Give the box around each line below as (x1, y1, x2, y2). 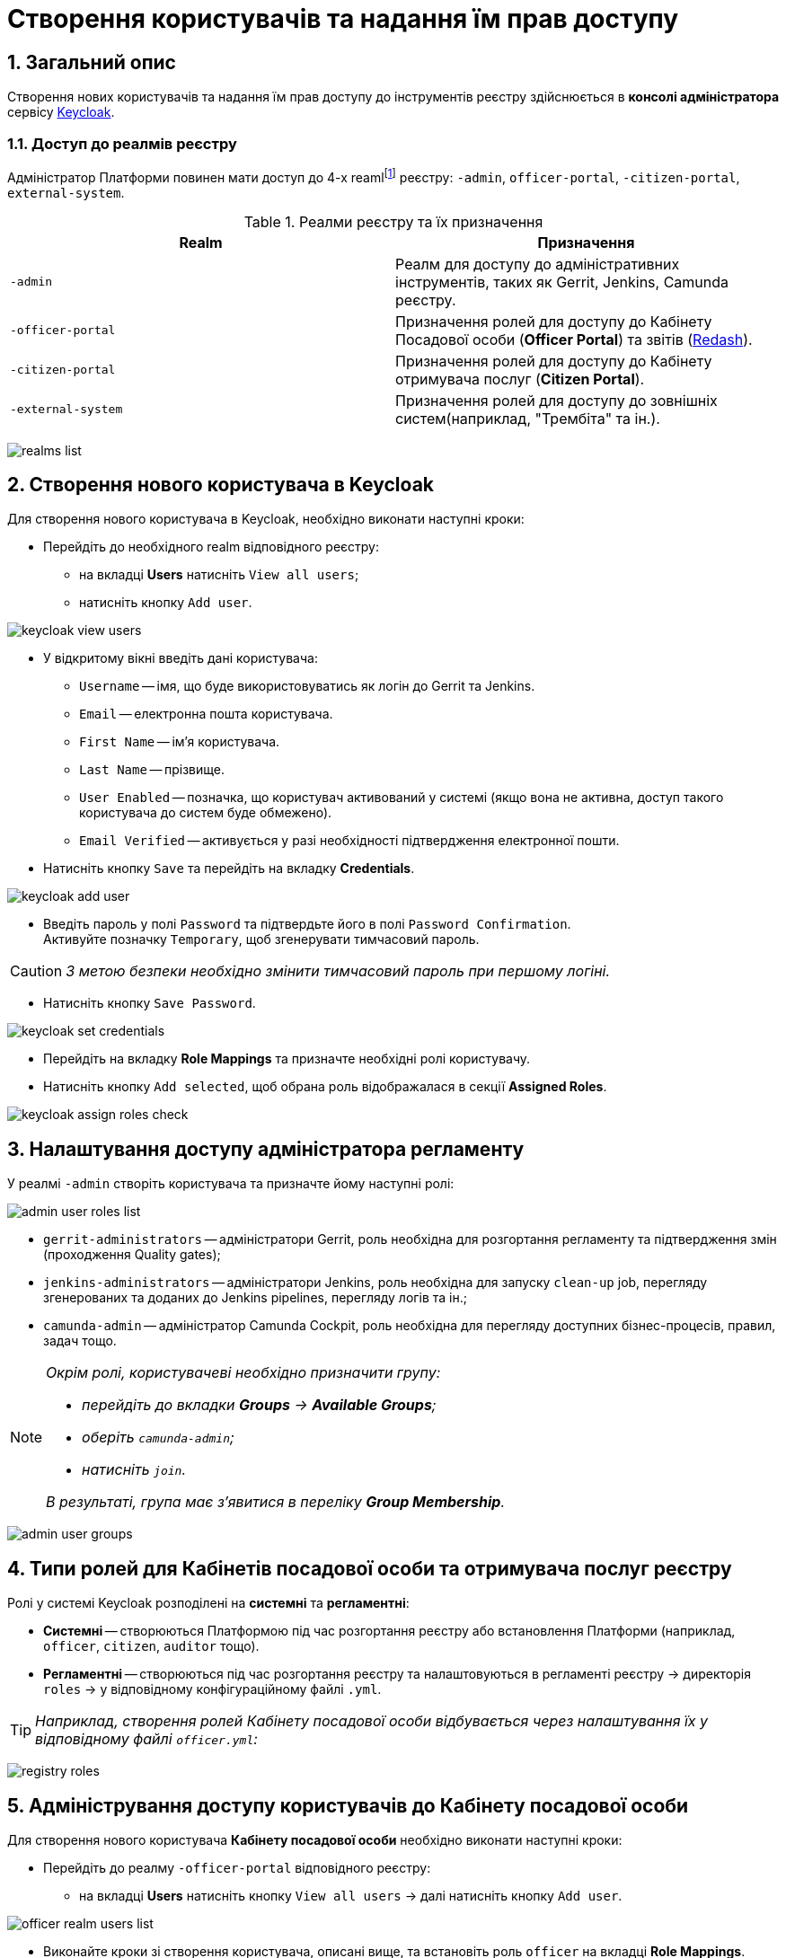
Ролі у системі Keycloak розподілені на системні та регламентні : (7, 1595, 410, 1611)
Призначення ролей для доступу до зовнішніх (395, 391, 718, 410)
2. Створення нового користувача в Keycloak (7, 473, 435, 496)
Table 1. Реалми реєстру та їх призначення (243, 212, 543, 231)
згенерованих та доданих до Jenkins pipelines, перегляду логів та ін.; (43, 1290, 467, 1306)
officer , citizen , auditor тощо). (43, 1638, 260, 1654)
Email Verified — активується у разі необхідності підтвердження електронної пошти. (79, 833, 620, 849)
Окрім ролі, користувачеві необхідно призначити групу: (46, 1363, 441, 1382)
